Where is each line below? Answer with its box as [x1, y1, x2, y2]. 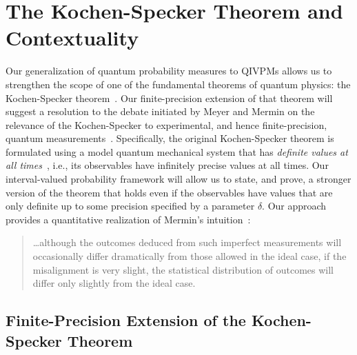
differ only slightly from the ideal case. [32, 276, 196, 290]
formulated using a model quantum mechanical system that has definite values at [6, 144, 348, 159]
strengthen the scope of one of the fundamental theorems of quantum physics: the [6, 77, 351, 91]
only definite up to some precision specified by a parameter [6, 199, 255, 213]
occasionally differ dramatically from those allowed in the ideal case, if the [32, 249, 347, 263]
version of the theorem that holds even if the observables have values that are [6, 185, 333, 199]
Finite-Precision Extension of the [6, 310, 246, 331]
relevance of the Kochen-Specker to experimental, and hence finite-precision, [6, 117, 327, 132]
